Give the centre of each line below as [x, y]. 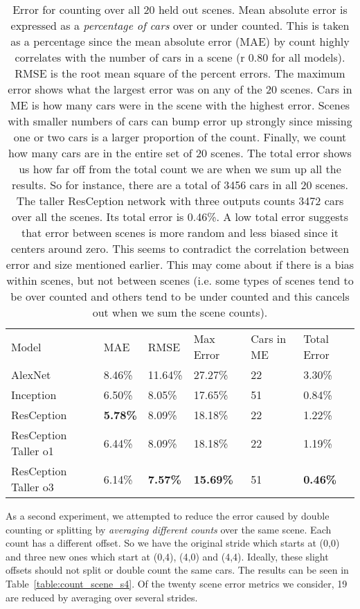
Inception [34, 395]
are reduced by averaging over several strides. [102, 597]
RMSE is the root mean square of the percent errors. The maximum [180, 73]
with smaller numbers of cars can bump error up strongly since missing [180, 121]
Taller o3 [33, 487]
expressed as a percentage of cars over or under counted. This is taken [180, 25]
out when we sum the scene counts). [180, 312]
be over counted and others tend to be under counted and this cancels [180, 296]
